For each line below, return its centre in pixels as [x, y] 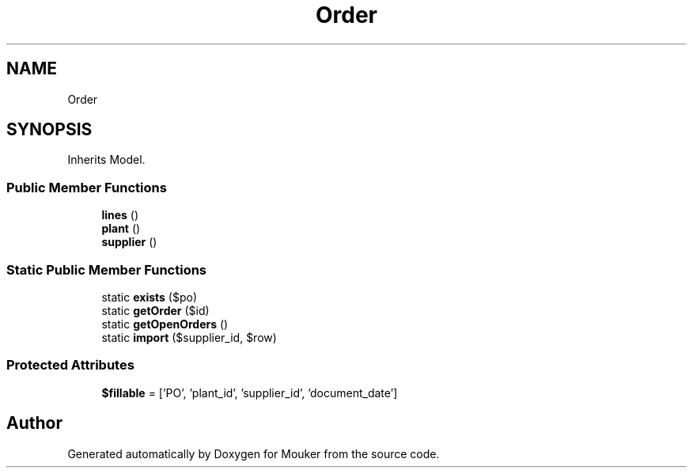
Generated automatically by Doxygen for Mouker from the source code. [254, 453]
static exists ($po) [149, 297]
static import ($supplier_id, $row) [189, 337]
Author [34, 423]
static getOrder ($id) [155, 310]
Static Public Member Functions [107, 269]
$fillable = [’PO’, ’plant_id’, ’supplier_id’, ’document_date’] [250, 392]
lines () [120, 215]
